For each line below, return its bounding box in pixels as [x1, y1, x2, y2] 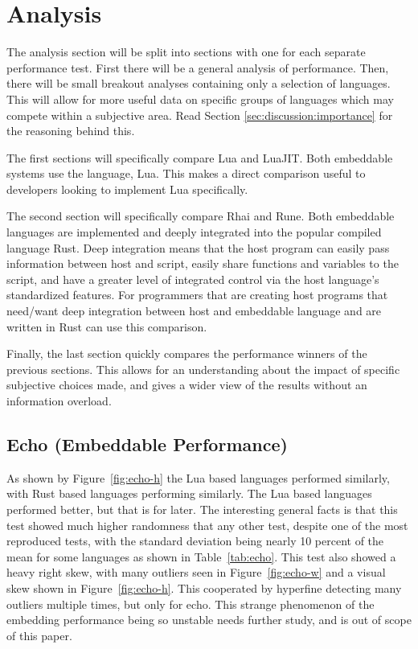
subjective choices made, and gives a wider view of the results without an [6, 376, 367, 393]
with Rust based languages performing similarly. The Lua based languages [6, 485, 372, 502]
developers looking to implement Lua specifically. [6, 180, 248, 197]
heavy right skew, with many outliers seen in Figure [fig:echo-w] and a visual [6, 564, 386, 581]
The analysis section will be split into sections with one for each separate [6, 43, 366, 60]
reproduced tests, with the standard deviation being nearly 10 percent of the [6, 532, 384, 549]
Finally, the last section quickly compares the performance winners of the [6, 345, 367, 362]
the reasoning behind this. [6, 122, 135, 139]
